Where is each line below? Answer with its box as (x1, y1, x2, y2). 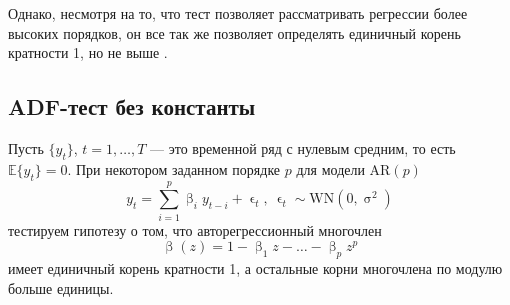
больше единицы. (8, 277, 114, 298)
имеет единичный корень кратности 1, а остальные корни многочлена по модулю (8, 258, 503, 279)
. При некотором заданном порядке (67, 158, 281, 179)
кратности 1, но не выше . (8, 42, 168, 63)
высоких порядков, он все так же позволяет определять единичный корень (8, 22, 461, 43)
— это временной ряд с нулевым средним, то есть (150, 137, 456, 158)
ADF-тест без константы (8, 91, 256, 122)
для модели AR (296, 158, 391, 179)
